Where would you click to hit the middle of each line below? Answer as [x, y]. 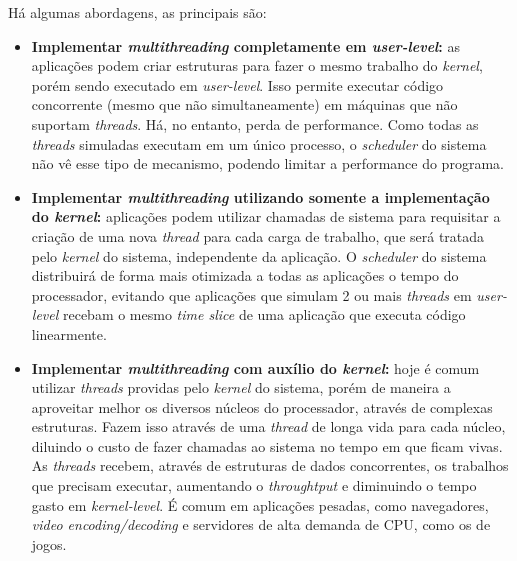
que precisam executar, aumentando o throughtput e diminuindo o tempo [254, 485]
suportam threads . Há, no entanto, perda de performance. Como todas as [255, 123]
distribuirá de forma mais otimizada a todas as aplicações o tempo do [245, 275]
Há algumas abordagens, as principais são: [137, 12]
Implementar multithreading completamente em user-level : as [245, 45]
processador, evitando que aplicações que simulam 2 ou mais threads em [251, 294]
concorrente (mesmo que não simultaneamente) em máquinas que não [244, 104]
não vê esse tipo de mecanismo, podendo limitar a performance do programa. [267, 163]
